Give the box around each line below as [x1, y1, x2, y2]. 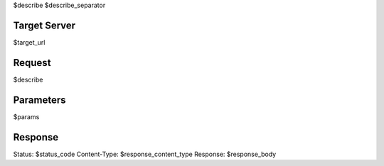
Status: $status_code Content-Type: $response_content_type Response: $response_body [13, 150, 277, 158]
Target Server [13, 19, 76, 31]
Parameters [13, 94, 66, 106]
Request [13, 57, 51, 69]
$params [13, 112, 40, 121]
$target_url [13, 38, 46, 46]
